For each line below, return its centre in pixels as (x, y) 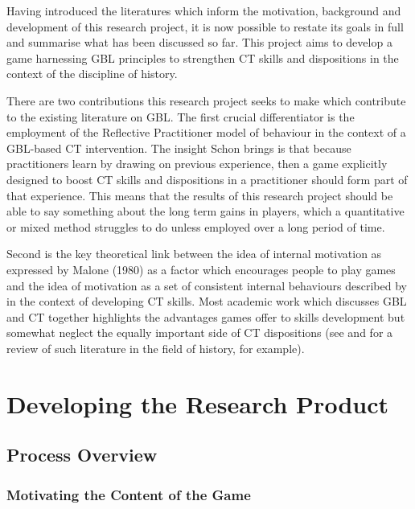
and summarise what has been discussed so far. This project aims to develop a (199, 42)
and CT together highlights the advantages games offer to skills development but (206, 316)
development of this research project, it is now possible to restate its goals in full (205, 26)
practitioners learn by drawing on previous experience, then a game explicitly (197, 164)
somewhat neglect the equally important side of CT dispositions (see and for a (200, 332)
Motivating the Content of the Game (129, 494)
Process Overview (82, 455)
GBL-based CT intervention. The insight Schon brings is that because (179, 148)
